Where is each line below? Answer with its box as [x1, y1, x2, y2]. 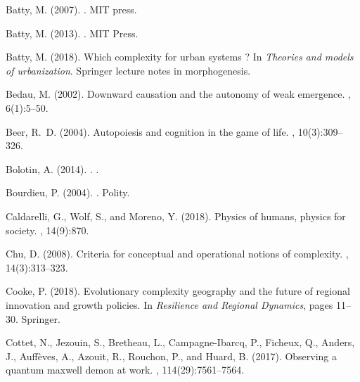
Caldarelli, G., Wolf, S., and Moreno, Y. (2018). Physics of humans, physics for [6, 208, 346, 223]
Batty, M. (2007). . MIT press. [6, 2, 137, 16]
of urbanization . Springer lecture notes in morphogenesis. [6, 63, 251, 77]
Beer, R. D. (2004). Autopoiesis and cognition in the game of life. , [6, 124, 295, 139]
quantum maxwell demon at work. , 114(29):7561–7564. [6, 362, 245, 377]
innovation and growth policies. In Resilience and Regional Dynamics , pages [6, 297, 333, 312]
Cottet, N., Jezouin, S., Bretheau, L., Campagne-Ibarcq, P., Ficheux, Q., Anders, [6, 335, 355, 350]
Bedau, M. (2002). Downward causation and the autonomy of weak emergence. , [6, 87, 351, 101]
